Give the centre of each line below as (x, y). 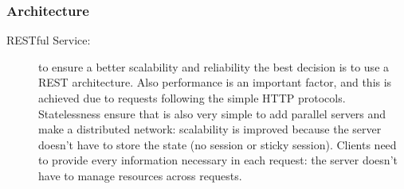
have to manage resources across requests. (140, 175)
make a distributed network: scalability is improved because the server (210, 129)
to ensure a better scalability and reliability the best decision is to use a (214, 66)
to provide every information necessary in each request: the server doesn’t (218, 160)
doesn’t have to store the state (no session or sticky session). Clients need (218, 144)
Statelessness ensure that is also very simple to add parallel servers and (212, 113)
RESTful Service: (49, 40)
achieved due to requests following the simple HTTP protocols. (192, 98)
